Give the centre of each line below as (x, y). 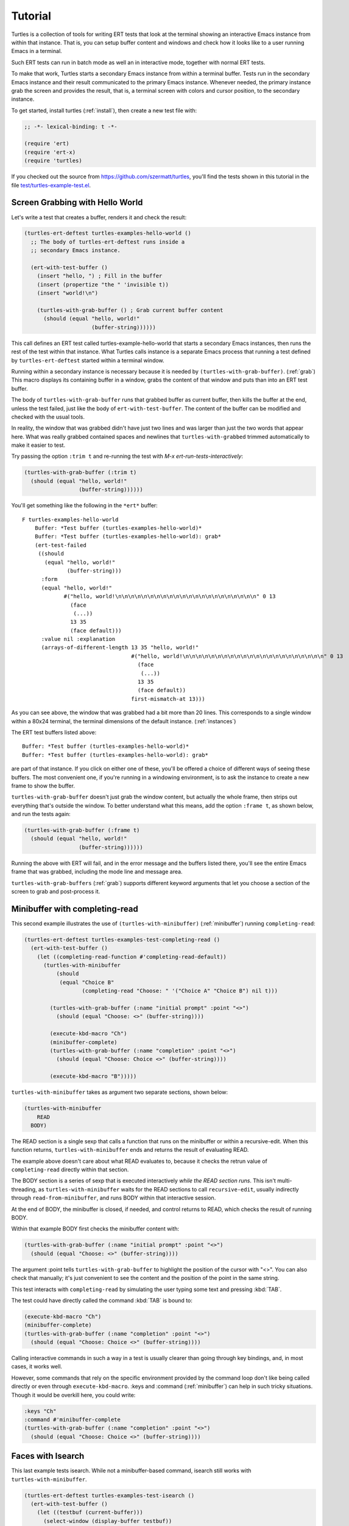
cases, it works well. (37, 1367)
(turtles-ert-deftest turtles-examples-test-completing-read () (122, 939)
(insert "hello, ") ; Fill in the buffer (100, 276)
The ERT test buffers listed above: (54, 732)
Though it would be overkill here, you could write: (73, 1395)
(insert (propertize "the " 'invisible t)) (103, 284)
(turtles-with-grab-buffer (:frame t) (82, 830)
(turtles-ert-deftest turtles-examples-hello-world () (108, 233)
